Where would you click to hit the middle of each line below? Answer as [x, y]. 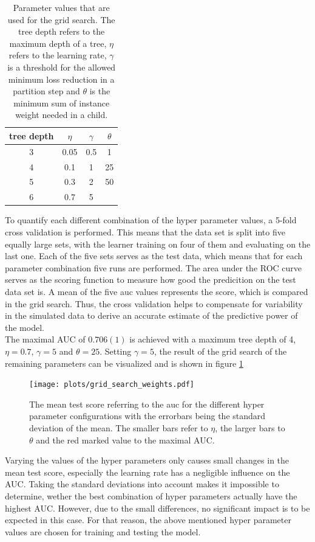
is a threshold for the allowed [62, 67]
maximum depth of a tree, [58, 43]
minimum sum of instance [62, 102]
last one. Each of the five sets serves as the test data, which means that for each [154, 256]
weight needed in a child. [62, 115]
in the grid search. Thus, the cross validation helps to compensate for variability [154, 303]
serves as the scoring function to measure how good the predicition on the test [151, 280]
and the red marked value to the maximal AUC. [125, 440]
